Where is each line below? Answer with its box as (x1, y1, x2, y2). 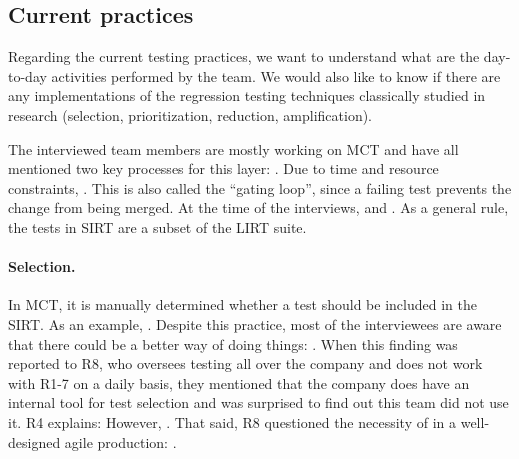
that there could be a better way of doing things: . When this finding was (8, 333, 458, 354)
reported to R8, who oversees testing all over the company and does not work (8, 353, 483, 374)
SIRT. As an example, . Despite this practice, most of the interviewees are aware (8, 313, 502, 334)
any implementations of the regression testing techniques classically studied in (8, 85, 486, 106)
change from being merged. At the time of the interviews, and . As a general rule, (8, 197, 509, 218)
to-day (8, 65, 47, 86)
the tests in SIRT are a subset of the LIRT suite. (8, 216, 307, 237)
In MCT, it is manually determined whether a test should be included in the (8, 294, 477, 315)
